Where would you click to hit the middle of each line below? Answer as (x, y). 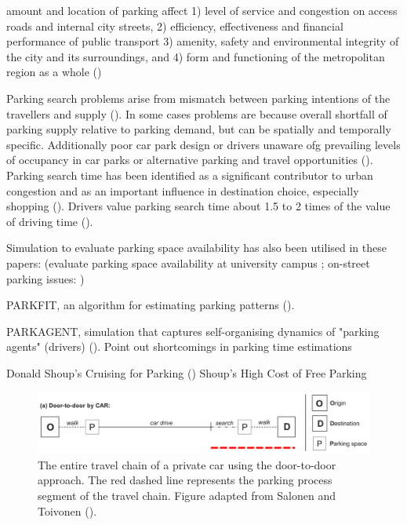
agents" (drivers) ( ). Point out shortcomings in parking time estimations (179, 346)
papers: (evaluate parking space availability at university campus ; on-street (188, 262)
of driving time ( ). (50, 221)
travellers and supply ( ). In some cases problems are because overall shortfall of (197, 113)
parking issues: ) (45, 278)
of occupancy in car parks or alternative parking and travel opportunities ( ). (190, 160)
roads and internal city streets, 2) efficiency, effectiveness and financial (175, 26)
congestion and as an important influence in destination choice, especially (183, 190)
